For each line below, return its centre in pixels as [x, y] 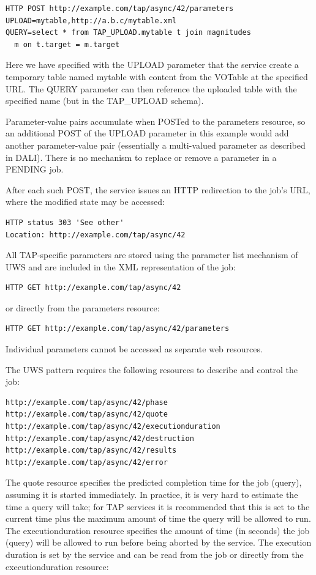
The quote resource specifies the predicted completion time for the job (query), [154, 482]
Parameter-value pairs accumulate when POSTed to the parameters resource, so [156, 121]
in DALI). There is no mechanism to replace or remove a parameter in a [141, 157]
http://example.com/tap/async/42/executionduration [113, 427]
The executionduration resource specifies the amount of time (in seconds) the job [158, 530]
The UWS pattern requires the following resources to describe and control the [152, 369]
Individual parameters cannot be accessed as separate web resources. [134, 349]
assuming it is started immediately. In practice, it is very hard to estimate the [152, 494]
